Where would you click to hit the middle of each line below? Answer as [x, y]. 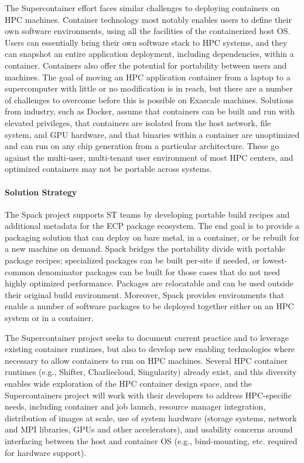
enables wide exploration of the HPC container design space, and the [129, 383]
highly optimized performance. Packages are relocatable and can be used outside [149, 283]
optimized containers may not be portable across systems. [108, 169]
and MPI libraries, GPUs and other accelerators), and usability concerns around [149, 429]
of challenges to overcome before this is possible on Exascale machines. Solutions [149, 99]
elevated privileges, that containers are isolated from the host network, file [138, 122]
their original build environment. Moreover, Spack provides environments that [145, 294]
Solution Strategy [41, 192]
